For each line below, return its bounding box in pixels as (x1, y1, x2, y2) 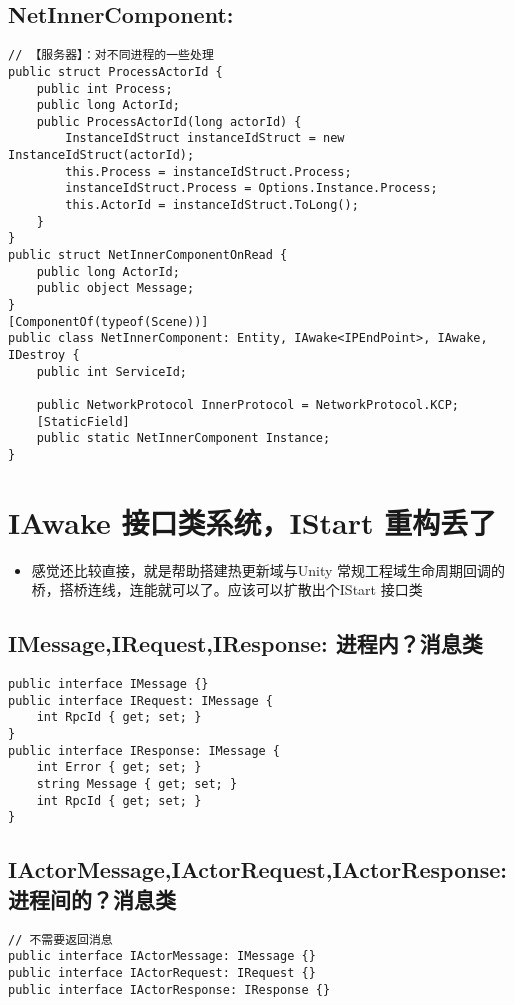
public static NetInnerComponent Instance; (36, 431, 331, 446)
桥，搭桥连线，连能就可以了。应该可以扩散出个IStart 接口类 (31, 579, 423, 600)
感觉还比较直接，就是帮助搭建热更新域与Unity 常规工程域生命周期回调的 (31, 559, 506, 580)
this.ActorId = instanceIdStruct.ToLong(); (65, 198, 359, 213)
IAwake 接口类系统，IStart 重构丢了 (8, 501, 497, 542)
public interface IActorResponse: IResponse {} (8, 982, 331, 997)
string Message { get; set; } (36, 777, 238, 792)
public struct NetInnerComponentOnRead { (8, 248, 288, 263)
